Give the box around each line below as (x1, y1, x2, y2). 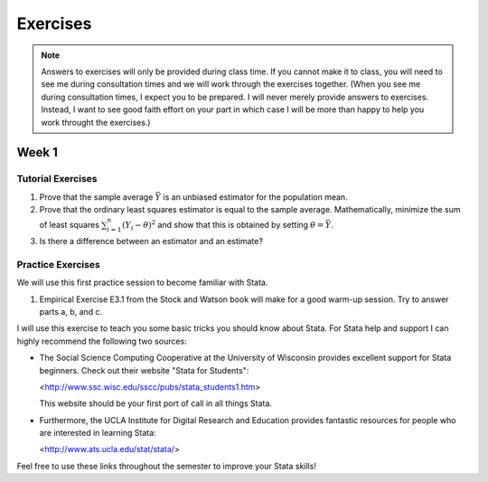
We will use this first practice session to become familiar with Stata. (16, 277, 268, 288)
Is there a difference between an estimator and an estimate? (39, 236, 264, 247)
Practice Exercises (16, 258, 101, 270)
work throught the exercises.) (41, 117, 151, 128)
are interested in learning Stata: (39, 428, 157, 439)
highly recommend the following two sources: (16, 336, 187, 346)
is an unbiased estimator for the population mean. (163, 191, 348, 203)
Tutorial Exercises (16, 173, 98, 185)
